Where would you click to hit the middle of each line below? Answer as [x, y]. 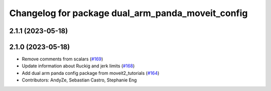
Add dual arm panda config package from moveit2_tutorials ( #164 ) [91, 73]
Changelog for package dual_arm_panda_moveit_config [128, 13]
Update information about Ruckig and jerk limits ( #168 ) [78, 66]
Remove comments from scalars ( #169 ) [62, 59]
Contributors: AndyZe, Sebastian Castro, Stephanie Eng [79, 80]
